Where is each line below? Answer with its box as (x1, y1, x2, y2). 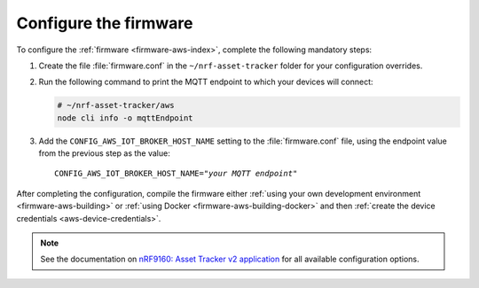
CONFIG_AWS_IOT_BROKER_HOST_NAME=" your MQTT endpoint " (54, 168, 298, 179)
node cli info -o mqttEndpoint (57, 113, 194, 123)
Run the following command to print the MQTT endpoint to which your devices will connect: (38, 76, 373, 88)
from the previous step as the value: (38, 148, 170, 159)
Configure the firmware (16, 13, 194, 33)
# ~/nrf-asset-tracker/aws (57, 100, 175, 111)
